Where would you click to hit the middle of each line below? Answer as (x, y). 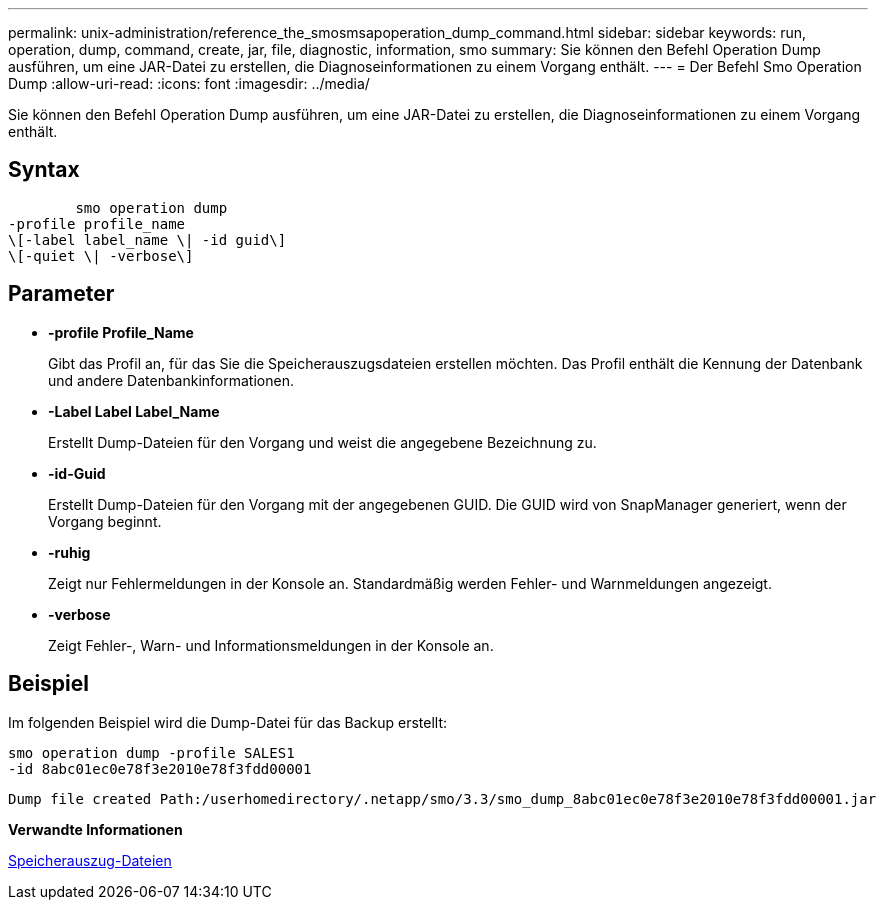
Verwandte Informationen (95, 829)
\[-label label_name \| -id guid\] (147, 239)
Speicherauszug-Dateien (90, 860)
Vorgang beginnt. (105, 521)
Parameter (61, 294)
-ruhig (69, 552)
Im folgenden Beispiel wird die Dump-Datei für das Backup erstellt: (227, 722)
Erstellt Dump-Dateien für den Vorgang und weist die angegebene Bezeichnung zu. (322, 442)
